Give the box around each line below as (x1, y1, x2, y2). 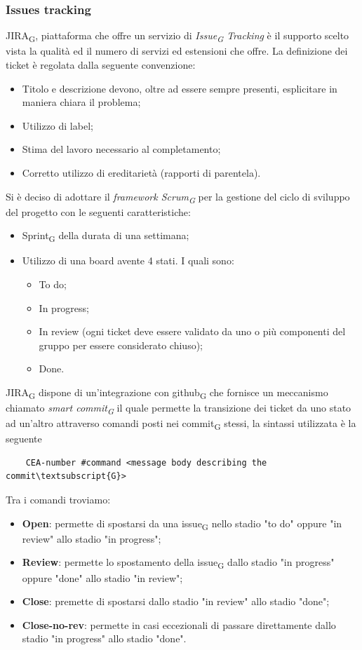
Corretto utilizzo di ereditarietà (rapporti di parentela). (22, 165, 261, 180)
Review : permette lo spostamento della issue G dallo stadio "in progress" (22, 555, 335, 571)
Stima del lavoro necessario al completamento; (22, 142, 221, 156)
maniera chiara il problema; (22, 95, 141, 109)
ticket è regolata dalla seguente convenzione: (6, 57, 196, 72)
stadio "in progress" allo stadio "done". (22, 631, 187, 646)
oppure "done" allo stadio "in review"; (22, 570, 183, 585)
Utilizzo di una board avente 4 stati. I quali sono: (22, 253, 234, 268)
